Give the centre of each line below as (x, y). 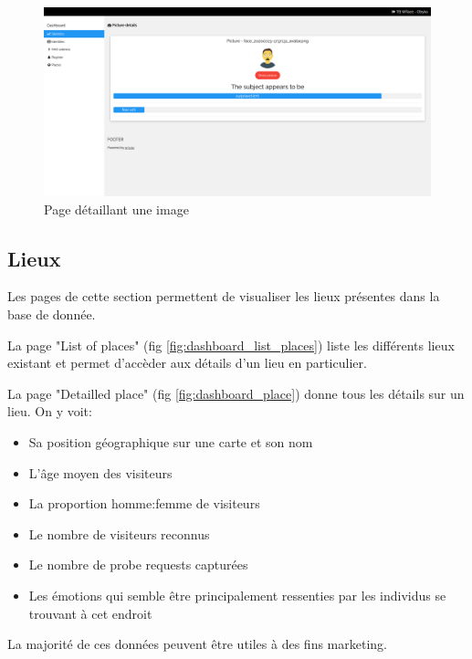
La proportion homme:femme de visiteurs (144, 503)
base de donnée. (52, 314)
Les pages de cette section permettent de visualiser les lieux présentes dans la (224, 296)
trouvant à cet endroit (90, 613)
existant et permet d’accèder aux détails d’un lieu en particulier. (187, 363)
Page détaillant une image (116, 209)
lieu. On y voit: (50, 411)
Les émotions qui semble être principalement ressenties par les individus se (237, 595)
